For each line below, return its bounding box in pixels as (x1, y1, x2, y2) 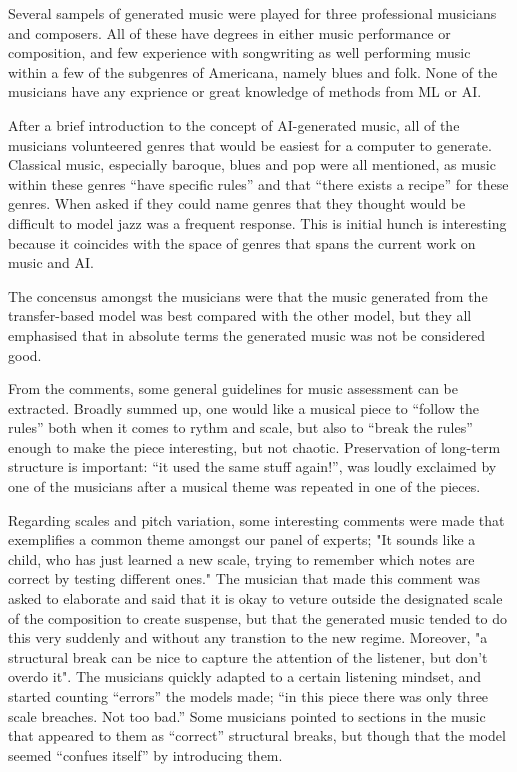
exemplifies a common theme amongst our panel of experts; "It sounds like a (8, 529, 476, 550)
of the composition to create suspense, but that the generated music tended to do (8, 607, 507, 628)
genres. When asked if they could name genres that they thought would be (8, 193, 466, 214)
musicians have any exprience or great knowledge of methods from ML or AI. (8, 81, 482, 102)
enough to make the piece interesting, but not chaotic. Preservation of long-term (8, 436, 501, 457)
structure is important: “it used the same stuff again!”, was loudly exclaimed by (8, 456, 497, 477)
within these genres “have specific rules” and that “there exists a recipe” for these (8, 173, 509, 194)
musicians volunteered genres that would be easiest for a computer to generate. (8, 134, 492, 155)
